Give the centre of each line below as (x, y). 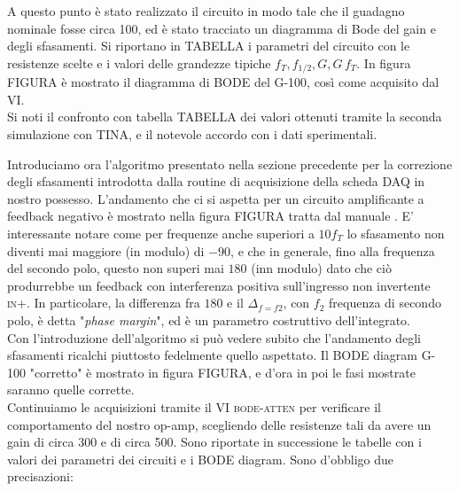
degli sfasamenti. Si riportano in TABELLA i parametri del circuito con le (209, 46)
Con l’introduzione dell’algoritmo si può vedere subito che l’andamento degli (214, 337)
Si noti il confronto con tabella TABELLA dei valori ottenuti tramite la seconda (225, 117)
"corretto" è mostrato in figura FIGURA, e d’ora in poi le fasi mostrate (222, 372)
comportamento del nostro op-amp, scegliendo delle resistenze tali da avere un (219, 424)
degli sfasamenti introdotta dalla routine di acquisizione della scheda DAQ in (216, 181)
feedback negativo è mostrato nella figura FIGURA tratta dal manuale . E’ (210, 216)
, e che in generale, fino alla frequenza (333, 250)
